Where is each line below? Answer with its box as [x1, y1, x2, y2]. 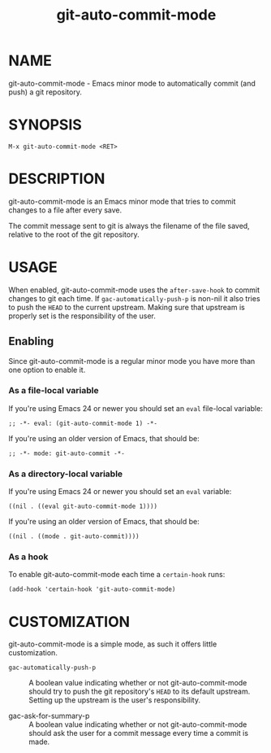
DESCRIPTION [8, 169, 105, 188]
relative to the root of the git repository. [8, 230, 140, 239]
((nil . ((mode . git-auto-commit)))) [8, 532, 140, 541]
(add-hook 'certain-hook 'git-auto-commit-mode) [8, 585, 176, 593]
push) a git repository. [8, 87, 83, 97]
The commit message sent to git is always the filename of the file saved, [8, 221, 250, 230]
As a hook [8, 551, 49, 563]
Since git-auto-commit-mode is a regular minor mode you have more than [8, 356, 256, 366]
